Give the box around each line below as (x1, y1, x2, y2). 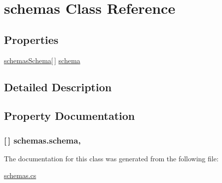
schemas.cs (4, 170, 37, 180)
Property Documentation (4, 108, 135, 123)
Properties (4, 32, 59, 47)
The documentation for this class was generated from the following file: (4, 153, 219, 163)
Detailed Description (4, 79, 112, 94)
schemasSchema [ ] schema (4, 55, 80, 65)
